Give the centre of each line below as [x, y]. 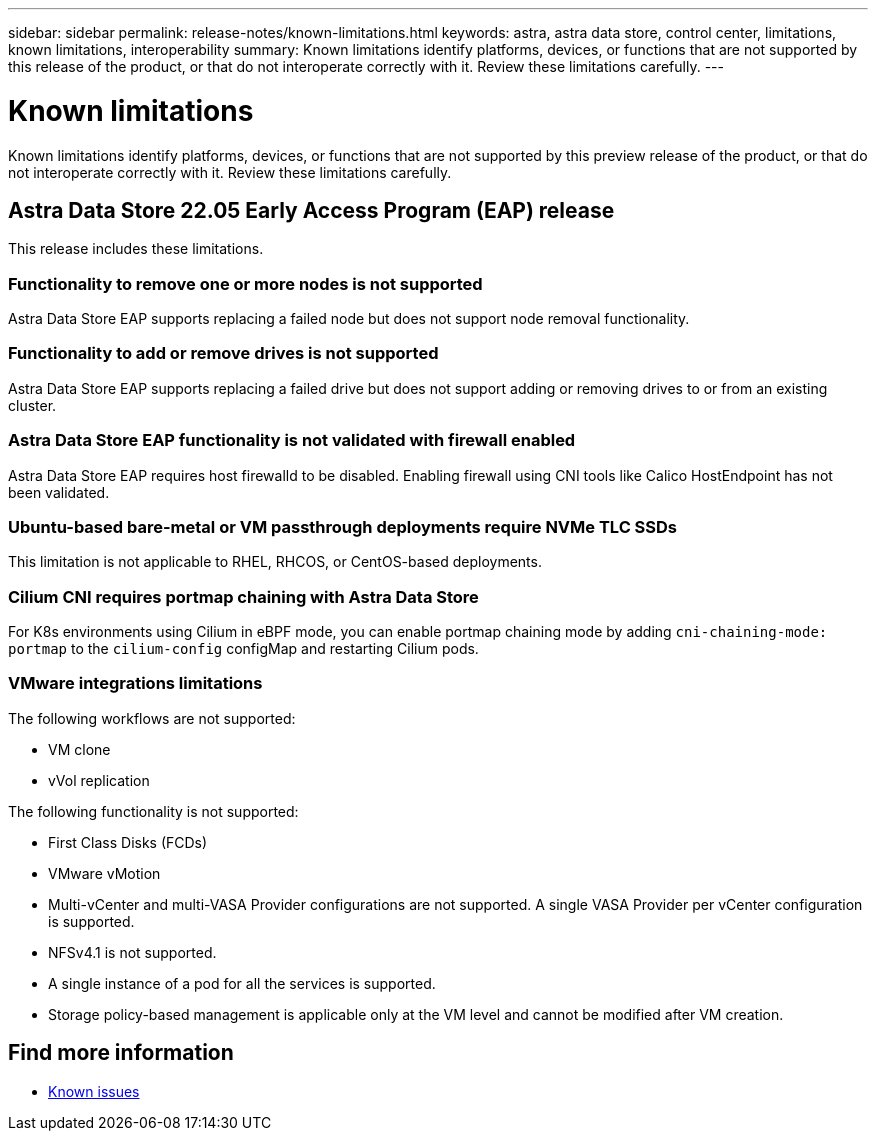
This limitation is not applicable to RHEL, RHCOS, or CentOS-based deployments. [275, 562]
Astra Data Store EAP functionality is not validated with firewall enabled [292, 440]
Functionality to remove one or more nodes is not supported [245, 283]
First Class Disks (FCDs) [128, 842]
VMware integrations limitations [135, 683]
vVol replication [99, 780]
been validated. [59, 492]
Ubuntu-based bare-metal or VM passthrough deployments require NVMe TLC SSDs [343, 526]
